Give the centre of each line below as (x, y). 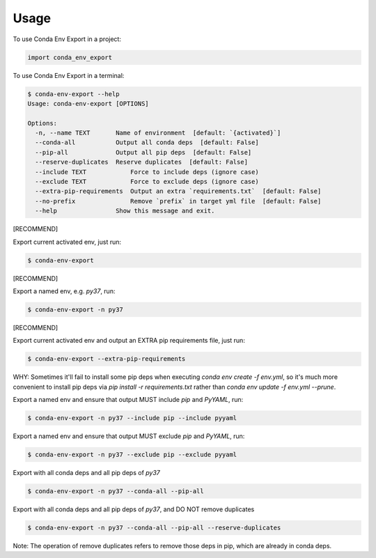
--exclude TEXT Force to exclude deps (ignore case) (147, 182)
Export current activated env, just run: (67, 242)
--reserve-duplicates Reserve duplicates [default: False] (142, 162)
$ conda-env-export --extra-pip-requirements (107, 359)
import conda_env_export (70, 57)
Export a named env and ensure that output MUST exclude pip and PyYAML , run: (129, 436)
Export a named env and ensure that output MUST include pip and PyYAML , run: (128, 400)
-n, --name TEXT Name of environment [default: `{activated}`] (158, 133)
